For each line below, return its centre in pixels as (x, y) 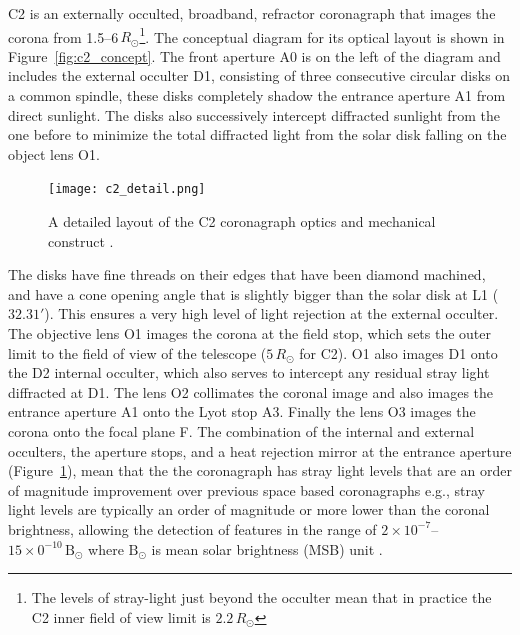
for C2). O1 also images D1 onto (398, 352)
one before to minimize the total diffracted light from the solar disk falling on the (257, 134)
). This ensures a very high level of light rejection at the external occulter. (271, 313)
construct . (81, 240)
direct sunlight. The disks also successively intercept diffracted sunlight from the (254, 114)
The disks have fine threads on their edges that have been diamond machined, (247, 274)
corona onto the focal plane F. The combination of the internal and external (241, 431)
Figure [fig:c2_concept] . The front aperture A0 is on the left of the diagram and (254, 55)
